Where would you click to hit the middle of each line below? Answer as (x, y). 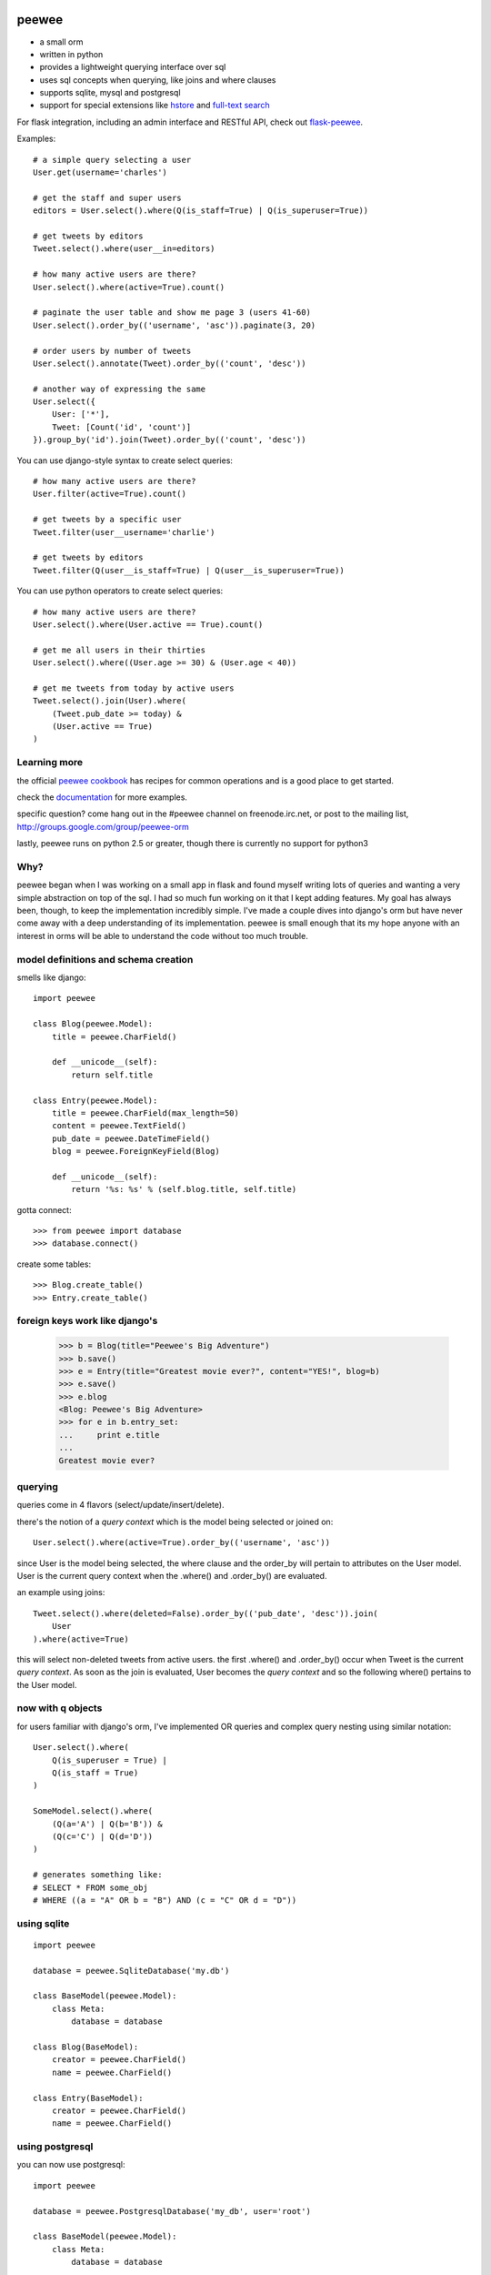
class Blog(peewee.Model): (93, 1024)
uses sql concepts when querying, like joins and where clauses (158, 80)
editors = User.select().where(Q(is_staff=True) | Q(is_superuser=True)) (201, 211)
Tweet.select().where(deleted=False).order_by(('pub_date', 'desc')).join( (205, 1613)
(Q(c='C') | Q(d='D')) (102, 1836)
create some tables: (54, 1264)
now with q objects (60, 1708)
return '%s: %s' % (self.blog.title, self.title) (184, 1189)
